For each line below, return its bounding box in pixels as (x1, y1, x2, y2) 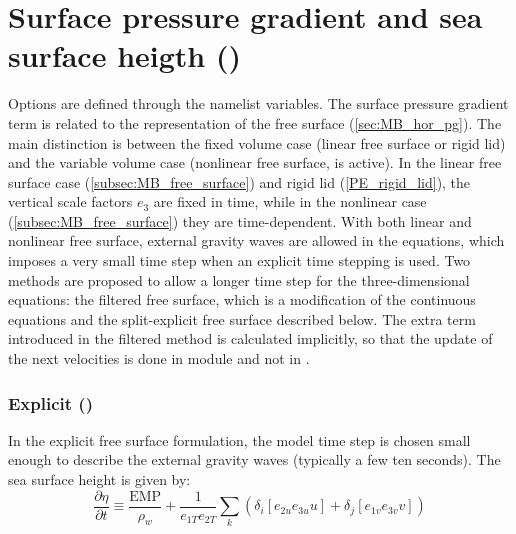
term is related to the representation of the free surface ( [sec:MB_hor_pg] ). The (8, 112, 502, 133)
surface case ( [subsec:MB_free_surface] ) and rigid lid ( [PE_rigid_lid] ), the (8, 171, 471, 192)
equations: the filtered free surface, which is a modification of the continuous (8, 289, 476, 310)
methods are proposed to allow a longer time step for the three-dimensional (8, 269, 470, 290)
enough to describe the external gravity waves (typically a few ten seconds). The (8, 449, 501, 470)
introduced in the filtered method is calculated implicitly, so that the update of (8, 328, 493, 349)
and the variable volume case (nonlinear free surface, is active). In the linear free (8, 152, 502, 173)
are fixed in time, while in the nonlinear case (153, 191, 427, 212)
